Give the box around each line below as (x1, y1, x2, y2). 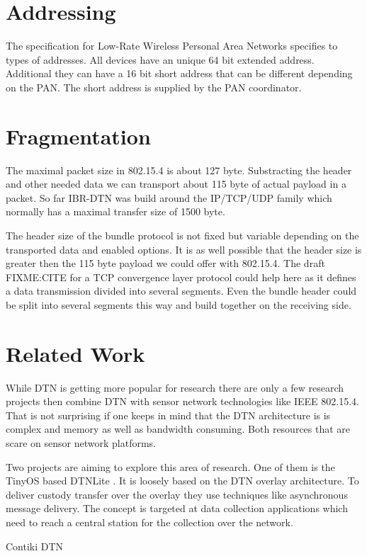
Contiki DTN (6, 538, 64, 553)
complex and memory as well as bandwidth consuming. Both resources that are (6, 421, 351, 436)
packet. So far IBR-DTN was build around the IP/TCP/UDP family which (6, 190, 332, 205)
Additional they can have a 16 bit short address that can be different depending (6, 66, 353, 81)
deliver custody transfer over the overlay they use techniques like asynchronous (6, 487, 348, 501)
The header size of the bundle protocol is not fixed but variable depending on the (6, 228, 359, 242)
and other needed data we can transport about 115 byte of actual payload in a (6, 176, 346, 191)
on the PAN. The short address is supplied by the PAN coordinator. (6, 79, 302, 94)
